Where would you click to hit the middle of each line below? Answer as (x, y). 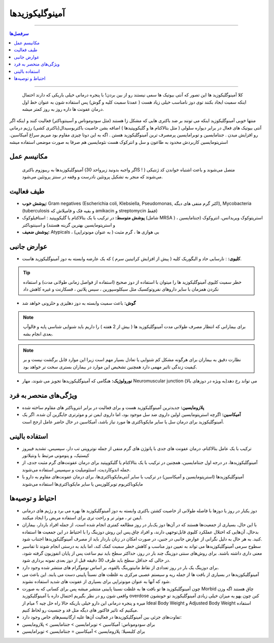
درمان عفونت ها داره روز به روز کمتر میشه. (63, 109)
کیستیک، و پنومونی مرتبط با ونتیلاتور (56, 456)
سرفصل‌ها (19, 34)
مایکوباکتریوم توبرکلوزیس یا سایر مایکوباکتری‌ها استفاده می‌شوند (82, 484)
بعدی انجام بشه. (38, 334)
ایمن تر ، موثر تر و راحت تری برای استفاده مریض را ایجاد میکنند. (82, 518)
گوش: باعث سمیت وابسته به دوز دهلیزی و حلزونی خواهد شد (79, 303)
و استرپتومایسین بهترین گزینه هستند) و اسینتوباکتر (69, 225)
